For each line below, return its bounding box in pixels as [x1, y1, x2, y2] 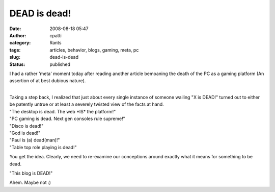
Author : [9, 32, 26, 38]
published [49, 61, 71, 67]
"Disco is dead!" [9, 123, 44, 129]
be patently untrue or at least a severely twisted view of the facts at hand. [9, 101, 164, 107]
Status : [9, 61, 25, 67]
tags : [9, 46, 21, 53]
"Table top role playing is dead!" [9, 144, 77, 150]
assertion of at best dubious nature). [9, 78, 86, 84]
